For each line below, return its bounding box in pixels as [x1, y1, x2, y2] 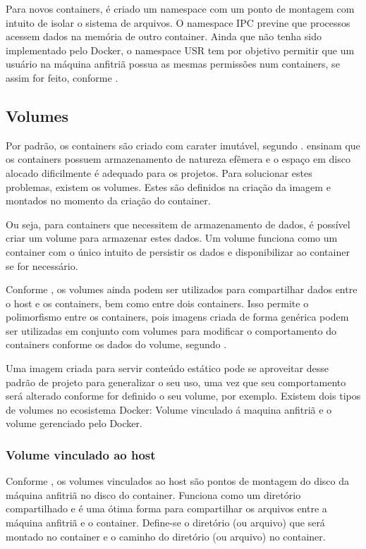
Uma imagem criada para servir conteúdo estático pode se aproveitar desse [6, 361, 329, 376]
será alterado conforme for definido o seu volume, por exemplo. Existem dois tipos [6, 388, 361, 403]
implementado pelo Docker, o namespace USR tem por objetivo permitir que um [6, 42, 355, 57]
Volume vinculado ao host [6, 445, 156, 463]
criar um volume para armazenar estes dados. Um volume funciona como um [6, 230, 338, 245]
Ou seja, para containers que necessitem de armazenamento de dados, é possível [6, 216, 350, 231]
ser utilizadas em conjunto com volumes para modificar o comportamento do [6, 323, 336, 338]
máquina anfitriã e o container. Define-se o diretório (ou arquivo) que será [6, 515, 325, 530]
